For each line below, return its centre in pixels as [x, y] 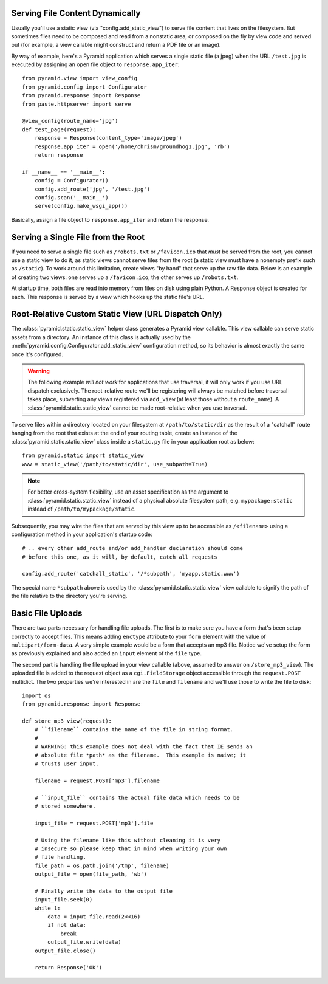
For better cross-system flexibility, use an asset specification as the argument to [128, 492]
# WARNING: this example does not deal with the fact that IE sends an [143, 747]
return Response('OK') [68, 968]
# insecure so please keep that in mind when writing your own [131, 848]
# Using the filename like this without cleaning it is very [128, 840]
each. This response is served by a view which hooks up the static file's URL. [108, 297]
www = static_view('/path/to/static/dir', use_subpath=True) [115, 464]
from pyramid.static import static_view [83, 456]
